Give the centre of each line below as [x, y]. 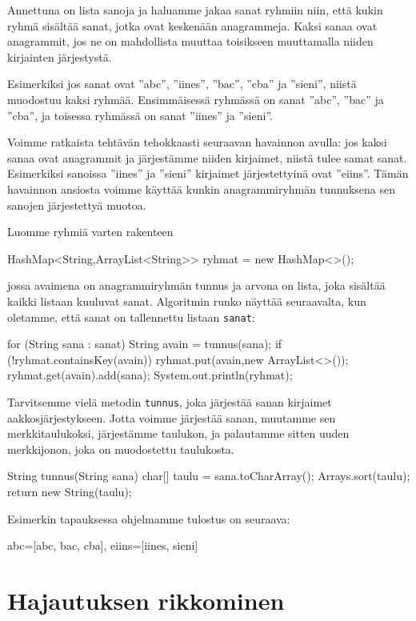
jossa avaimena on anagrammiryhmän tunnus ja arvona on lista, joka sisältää [196, 285]
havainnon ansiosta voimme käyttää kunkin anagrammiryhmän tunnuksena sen [201, 188]
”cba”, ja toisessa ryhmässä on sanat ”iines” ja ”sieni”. [140, 115]
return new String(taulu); [70, 491]
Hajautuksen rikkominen [146, 600]
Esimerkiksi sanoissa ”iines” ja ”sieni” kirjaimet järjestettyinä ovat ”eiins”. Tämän [208, 173]
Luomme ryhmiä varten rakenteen [90, 232]
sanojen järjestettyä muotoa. [77, 204]
